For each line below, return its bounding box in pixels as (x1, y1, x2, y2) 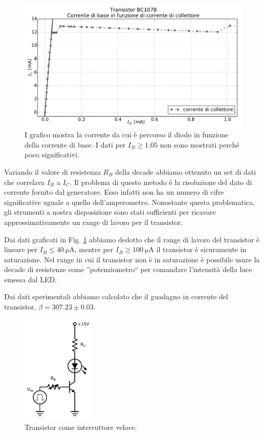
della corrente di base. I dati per (25, 139, 126, 150)
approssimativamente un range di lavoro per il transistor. (4, 216, 183, 227)
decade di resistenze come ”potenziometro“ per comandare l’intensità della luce (4, 264, 252, 275)
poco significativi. (25, 149, 80, 160)
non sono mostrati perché (160, 139, 239, 150)
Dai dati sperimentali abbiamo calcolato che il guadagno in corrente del (4, 291, 228, 302)
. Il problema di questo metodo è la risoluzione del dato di (70, 176, 252, 187)
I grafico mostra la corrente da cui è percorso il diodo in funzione (25, 129, 229, 140)
